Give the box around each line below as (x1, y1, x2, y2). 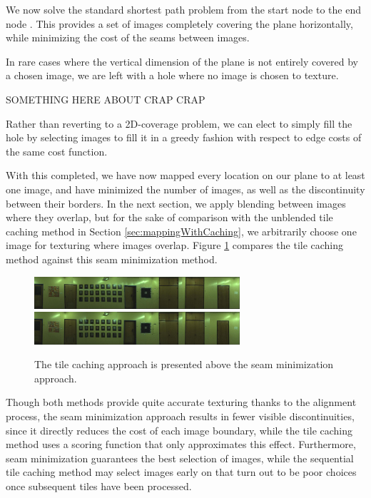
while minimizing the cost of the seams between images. (6, 30, 250, 45)
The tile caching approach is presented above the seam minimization (34, 357, 334, 372)
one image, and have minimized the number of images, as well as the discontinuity (6, 181, 365, 196)
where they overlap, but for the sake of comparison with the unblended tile (6, 210, 333, 225)
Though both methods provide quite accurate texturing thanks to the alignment (6, 395, 357, 410)
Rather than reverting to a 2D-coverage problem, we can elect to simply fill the (6, 116, 352, 131)
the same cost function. (6, 143, 108, 158)
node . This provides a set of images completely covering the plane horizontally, (6, 16, 353, 31)
